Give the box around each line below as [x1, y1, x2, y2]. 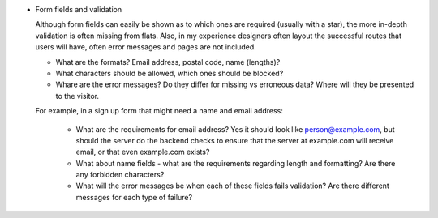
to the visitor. [55, 91, 100, 100]
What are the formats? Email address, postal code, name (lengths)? [55, 57, 281, 66]
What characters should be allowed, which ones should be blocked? [55, 68, 284, 78]
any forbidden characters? [75, 170, 165, 180]
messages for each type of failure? [75, 192, 193, 202]
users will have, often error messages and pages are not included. [35, 42, 257, 52]
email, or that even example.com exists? [75, 147, 210, 157]
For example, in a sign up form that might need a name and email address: [35, 106, 283, 116]
